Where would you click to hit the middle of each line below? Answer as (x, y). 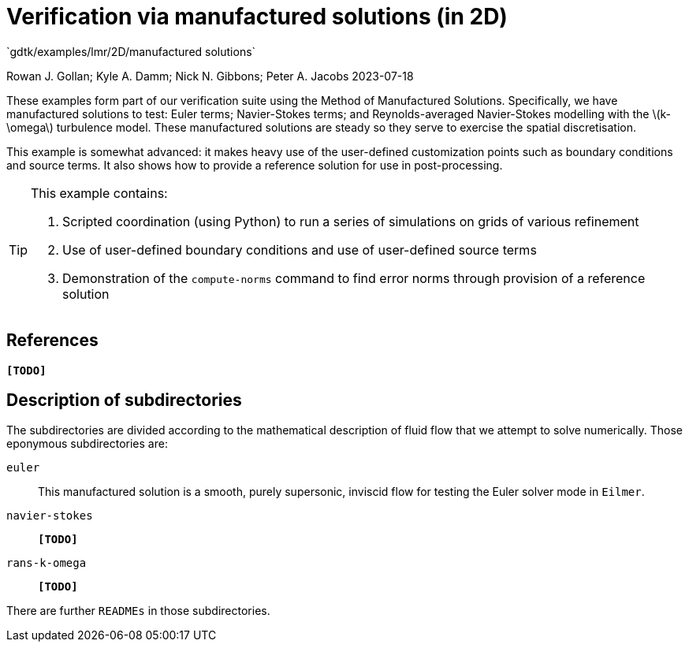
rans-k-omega (47, 563)
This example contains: (99, 193)
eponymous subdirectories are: (87, 444)
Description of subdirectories (124, 400)
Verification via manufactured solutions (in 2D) (257, 17)
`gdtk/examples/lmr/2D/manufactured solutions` (131, 51)
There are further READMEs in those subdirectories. (138, 611)
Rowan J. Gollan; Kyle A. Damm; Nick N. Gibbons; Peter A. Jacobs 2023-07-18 (210, 76)
